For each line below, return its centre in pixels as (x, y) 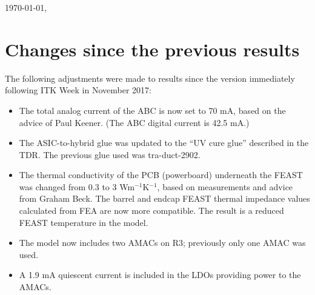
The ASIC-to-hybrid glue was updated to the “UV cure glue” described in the (164, 143)
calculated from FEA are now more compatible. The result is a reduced (151, 210)
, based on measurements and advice (225, 186)
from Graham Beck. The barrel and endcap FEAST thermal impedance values (164, 198)
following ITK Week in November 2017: (78, 90)
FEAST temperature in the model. (84, 222)
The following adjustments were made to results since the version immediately (150, 78)
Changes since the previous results (152, 49)
